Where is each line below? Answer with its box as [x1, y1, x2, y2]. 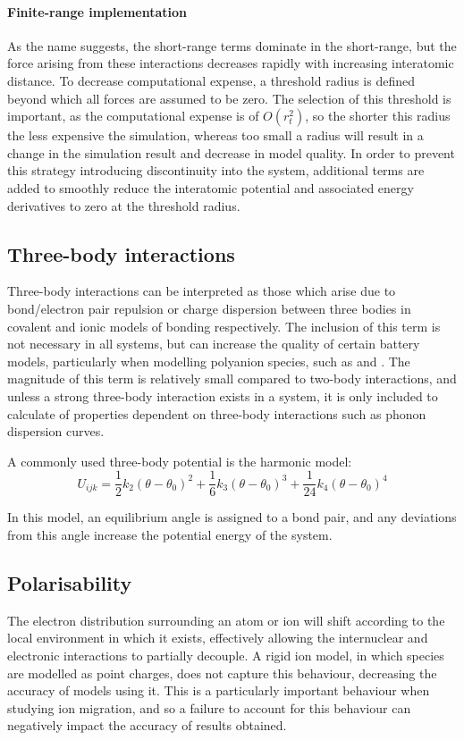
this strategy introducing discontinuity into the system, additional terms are [7, 161, 425, 180]
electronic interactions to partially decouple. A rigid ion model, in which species [7, 645, 444, 664]
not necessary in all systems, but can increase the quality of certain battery [7, 334, 420, 353]
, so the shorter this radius [305, 106, 451, 125]
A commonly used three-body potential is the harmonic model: [7, 451, 352, 470]
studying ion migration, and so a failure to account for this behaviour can [7, 698, 411, 717]
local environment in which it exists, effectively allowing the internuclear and [7, 628, 428, 647]
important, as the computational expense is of [7, 106, 259, 125]
